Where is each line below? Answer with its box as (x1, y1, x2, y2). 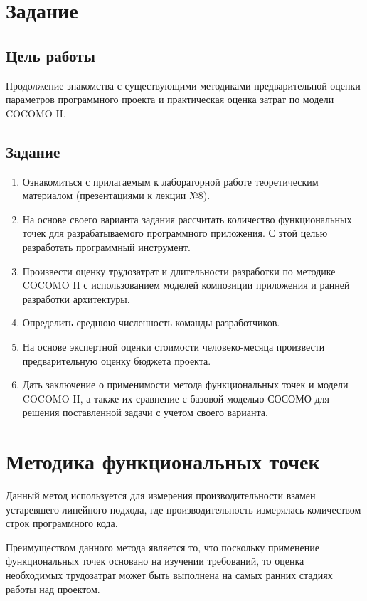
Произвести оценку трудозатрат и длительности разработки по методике (22, 263, 336, 278)
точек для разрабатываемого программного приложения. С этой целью (22, 225, 328, 240)
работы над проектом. (6, 581, 100, 596)
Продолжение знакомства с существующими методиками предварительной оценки (6, 78, 361, 92)
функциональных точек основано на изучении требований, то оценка (6, 553, 304, 568)
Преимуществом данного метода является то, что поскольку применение (6, 539, 319, 554)
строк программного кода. (6, 516, 118, 531)
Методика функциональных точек (6, 447, 320, 476)
